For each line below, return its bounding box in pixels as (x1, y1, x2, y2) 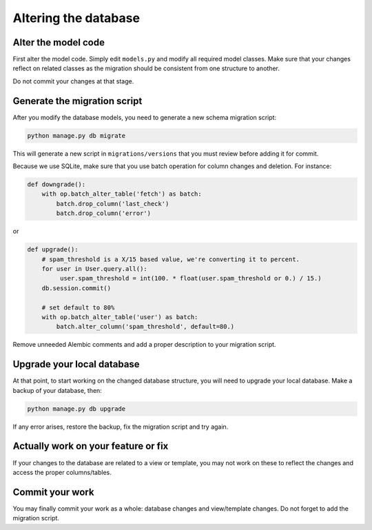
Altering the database (12, 10, 141, 26)
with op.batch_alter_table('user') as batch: (41, 313, 198, 320)
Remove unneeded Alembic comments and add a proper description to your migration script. (12, 340, 276, 349)
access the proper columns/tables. (12, 468, 112, 476)
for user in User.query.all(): (41, 265, 147, 273)
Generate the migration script (12, 95, 143, 107)
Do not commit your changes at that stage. (12, 77, 134, 85)
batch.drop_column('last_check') (56, 200, 169, 207)
